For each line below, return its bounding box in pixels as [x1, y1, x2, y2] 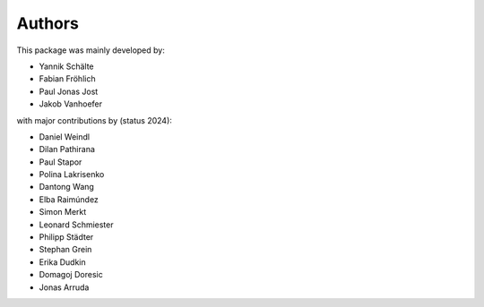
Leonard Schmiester [39, 219, 114, 230]
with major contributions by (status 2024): [16, 115, 172, 125]
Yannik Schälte [39, 61, 94, 72]
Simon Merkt [39, 207, 87, 217]
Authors [16, 13, 80, 33]
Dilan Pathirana [39, 144, 96, 155]
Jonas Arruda [39, 282, 90, 293]
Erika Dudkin [39, 256, 86, 268]
